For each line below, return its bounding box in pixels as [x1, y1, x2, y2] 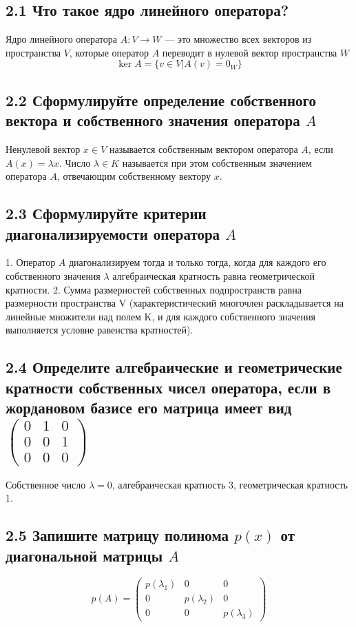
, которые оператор [69, 45, 149, 59]
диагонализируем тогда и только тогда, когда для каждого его [68, 255, 326, 269]
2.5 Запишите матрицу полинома [6, 524, 229, 546]
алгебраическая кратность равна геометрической [112, 268, 315, 282]
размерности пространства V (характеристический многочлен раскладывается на [6, 296, 344, 310]
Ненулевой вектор [6, 141, 81, 156]
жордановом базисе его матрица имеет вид [6, 397, 292, 418]
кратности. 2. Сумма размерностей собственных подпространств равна [6, 282, 302, 296]
